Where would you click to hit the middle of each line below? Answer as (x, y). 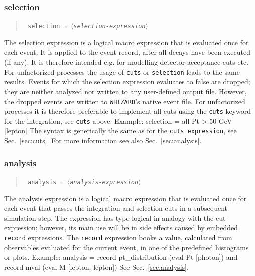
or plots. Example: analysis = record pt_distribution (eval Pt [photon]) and (121, 257)
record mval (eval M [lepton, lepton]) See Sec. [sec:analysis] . (96, 267)
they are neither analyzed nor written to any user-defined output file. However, (125, 91)
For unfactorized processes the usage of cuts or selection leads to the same (122, 71)
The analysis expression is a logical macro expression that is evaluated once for (125, 198)
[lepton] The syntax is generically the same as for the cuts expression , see (120, 130)
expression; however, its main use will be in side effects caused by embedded (121, 228)
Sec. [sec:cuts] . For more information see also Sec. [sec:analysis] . (103, 141)
